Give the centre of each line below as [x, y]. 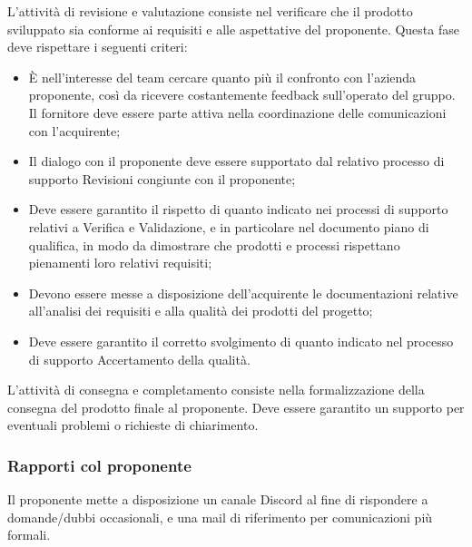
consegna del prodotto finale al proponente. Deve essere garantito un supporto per [236, 407]
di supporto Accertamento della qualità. [139, 359]
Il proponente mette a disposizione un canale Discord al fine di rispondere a [218, 499]
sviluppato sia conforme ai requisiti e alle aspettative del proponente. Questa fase [233, 29]
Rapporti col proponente [99, 465]
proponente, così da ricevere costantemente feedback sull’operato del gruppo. [242, 95]
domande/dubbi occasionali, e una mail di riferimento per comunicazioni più [220, 517]
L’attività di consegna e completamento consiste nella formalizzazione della [216, 390]
